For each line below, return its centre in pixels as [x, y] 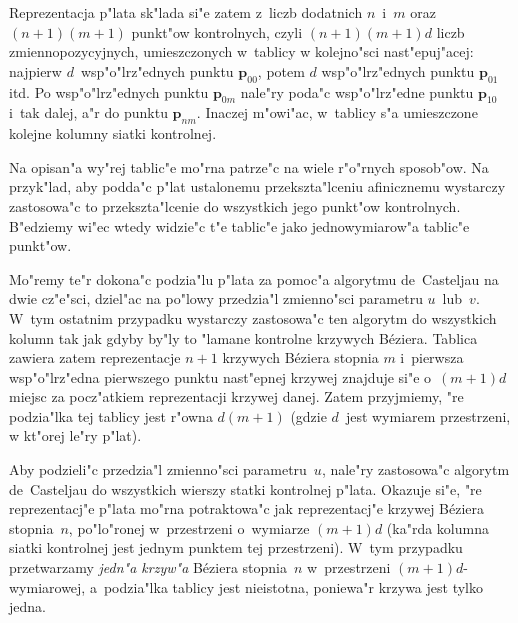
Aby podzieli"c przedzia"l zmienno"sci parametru [158, 469]
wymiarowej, [47, 586]
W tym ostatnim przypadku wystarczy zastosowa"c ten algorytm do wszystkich [253, 317]
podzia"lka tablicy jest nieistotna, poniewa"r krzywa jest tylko [293, 586]
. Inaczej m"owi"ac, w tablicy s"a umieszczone [337, 112]
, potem [281, 70]
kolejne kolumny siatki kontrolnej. [113, 133]
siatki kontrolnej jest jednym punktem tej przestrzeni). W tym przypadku [236, 547]
